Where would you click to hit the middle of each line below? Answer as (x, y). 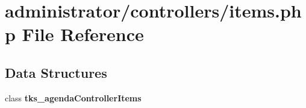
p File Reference (74, 34)
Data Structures (56, 72)
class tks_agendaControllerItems (73, 97)
